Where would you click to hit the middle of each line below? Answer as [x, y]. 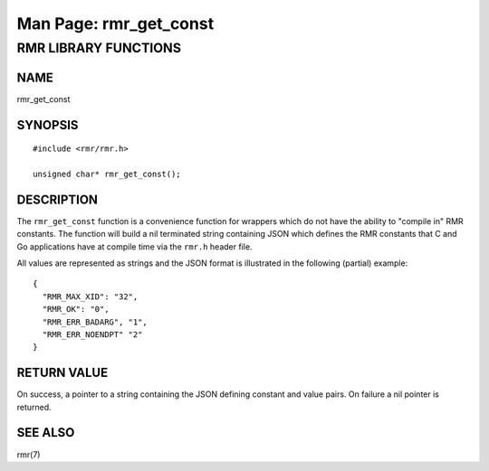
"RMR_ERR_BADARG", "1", [95, 322]
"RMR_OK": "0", [76, 309]
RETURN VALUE [62, 373]
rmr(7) [29, 454]
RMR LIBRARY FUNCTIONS [99, 48]
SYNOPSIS [48, 125]
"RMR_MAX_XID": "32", [90, 297]
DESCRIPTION [58, 199]
